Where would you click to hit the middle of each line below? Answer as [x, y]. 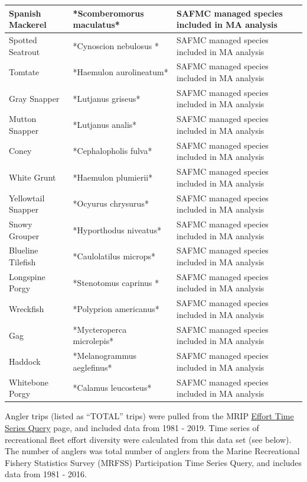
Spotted [23, 39]
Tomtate [24, 72]
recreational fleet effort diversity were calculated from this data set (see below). [148, 439]
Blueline [24, 250]
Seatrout [25, 51]
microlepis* [93, 341]
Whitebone [29, 382]
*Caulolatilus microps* [114, 256]
